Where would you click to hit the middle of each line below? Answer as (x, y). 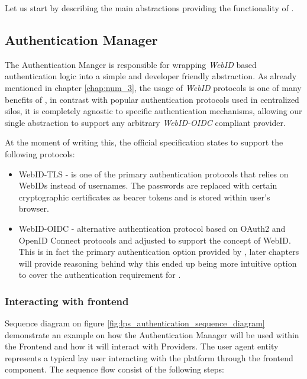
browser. (34, 208)
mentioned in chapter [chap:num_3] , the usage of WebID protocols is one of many (153, 87)
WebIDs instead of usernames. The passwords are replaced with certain (148, 185)
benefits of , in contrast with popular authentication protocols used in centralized (152, 99)
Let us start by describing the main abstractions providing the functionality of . (149, 8)
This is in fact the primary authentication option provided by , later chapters (159, 252)
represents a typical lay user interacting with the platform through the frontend (149, 357)
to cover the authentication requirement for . (100, 275)
